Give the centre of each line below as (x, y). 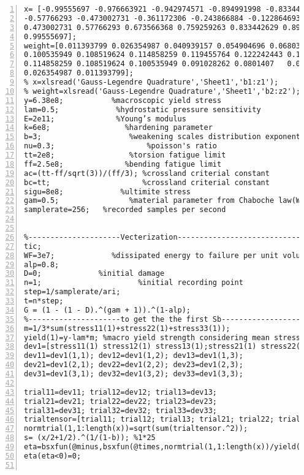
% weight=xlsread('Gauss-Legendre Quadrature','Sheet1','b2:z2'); (162, 91)
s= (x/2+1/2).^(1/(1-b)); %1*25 (90, 438)
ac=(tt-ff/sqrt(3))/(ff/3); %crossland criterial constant (147, 173)
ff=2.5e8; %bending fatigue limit (123, 164)
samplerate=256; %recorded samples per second (125, 210)
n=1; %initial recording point (134, 283)
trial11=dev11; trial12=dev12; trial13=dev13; (120, 392)
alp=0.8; (42, 264)
